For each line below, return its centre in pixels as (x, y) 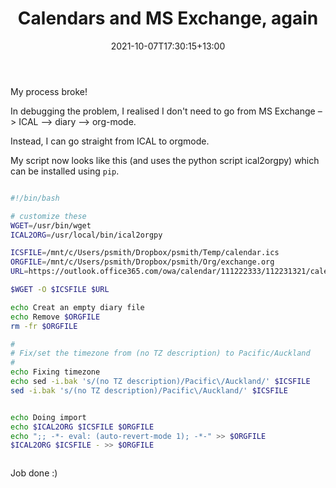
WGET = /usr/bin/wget (51, 225)
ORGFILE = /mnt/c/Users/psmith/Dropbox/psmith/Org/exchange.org (142, 262)
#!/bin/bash (35, 198)
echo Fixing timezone (55, 372)
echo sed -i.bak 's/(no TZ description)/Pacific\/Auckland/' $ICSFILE (160, 382)
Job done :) (34, 473)
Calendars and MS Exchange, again (168, 18)
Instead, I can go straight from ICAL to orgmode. (110, 141)
